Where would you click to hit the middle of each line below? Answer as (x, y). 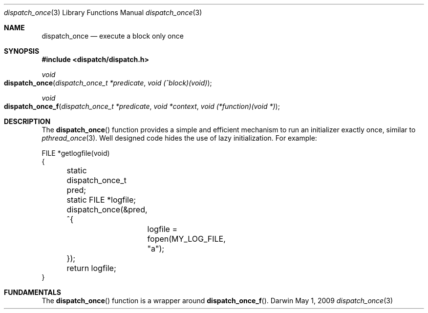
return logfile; (91, 268)
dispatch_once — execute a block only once (113, 36)
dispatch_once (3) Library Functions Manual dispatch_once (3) (103, 12)
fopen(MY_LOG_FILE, (186, 239)
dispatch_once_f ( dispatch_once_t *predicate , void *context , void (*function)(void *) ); (142, 106)
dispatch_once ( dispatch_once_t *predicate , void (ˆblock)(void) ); (108, 83)
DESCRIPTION (27, 121)
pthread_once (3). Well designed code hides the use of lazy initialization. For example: (179, 138)
